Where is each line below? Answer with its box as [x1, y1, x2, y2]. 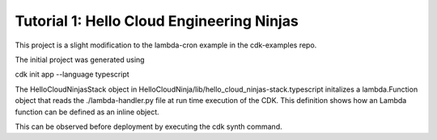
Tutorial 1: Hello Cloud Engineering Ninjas [15, 12, 299, 30]
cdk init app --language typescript [15, 69, 129, 80]
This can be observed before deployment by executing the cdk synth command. [15, 121, 282, 131]
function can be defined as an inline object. [15, 107, 159, 117]
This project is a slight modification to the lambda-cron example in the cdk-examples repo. [15, 40, 317, 50]
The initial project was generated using [15, 55, 145, 64]
